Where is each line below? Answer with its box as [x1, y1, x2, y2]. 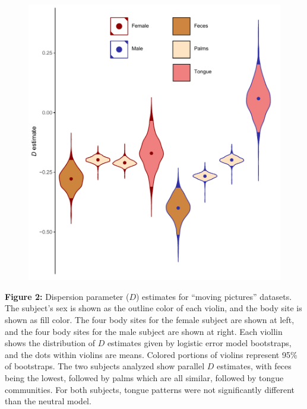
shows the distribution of [5, 337, 95, 349]
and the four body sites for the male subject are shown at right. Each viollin [5, 325, 283, 337]
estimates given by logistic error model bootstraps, [107, 337, 292, 349]
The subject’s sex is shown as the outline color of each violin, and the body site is [5, 302, 302, 314]
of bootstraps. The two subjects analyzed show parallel [5, 360, 205, 372]
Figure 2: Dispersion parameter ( [5, 290, 129, 302]
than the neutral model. [5, 395, 91, 407]
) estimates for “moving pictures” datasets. [136, 290, 292, 302]
